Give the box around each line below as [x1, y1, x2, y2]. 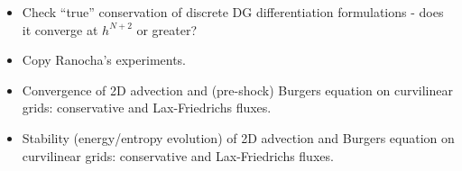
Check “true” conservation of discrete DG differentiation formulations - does [22, 3, 444, 21]
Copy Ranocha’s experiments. [22, 50, 187, 69]
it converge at [22, 20, 98, 39]
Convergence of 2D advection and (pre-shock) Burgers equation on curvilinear [22, 80, 453, 99]
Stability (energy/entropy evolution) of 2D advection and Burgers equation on [22, 128, 455, 147]
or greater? [136, 20, 198, 39]
